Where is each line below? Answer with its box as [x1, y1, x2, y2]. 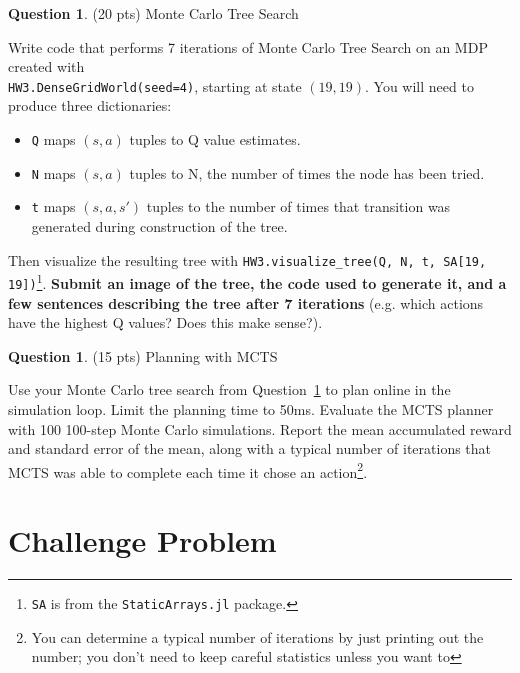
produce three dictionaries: [8, 95, 172, 116]
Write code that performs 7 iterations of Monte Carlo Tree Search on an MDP [8, 36, 488, 57]
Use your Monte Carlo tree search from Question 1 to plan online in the [8, 379, 451, 400]
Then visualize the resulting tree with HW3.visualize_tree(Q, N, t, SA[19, [8, 249, 487, 270]
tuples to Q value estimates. [129, 129, 301, 150]
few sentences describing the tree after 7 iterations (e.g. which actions [8, 292, 484, 313]
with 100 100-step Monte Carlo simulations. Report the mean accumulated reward [8, 418, 512, 439]
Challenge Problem [8, 520, 277, 561]
